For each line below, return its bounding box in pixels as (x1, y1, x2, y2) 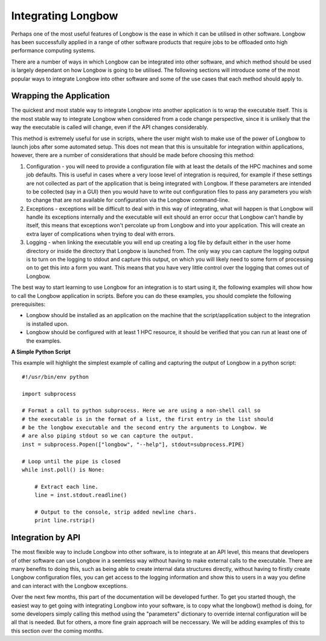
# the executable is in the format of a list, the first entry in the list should (22, 416, 273, 422)
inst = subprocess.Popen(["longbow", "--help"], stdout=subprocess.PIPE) (22, 441, 245, 448)
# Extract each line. (34, 483, 99, 490)
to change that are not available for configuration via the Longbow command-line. (26, 196, 230, 204)
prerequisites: (11, 301, 46, 308)
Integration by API (11, 532, 81, 543)
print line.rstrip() (34, 517, 95, 524)
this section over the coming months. (11, 627, 104, 634)
